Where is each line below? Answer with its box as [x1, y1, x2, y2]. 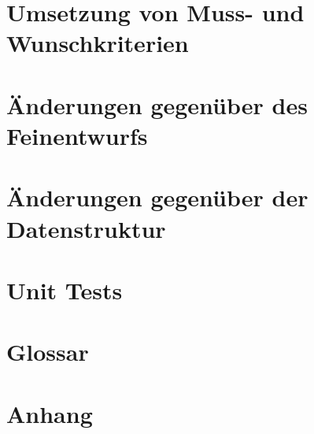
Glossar [6, 336, 89, 368]
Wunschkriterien [6, 27, 189, 59]
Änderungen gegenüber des [6, 88, 308, 121]
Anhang [6, 397, 93, 429]
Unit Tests [6, 273, 123, 306]
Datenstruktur [6, 212, 166, 244]
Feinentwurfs [6, 119, 148, 151]
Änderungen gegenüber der [6, 181, 308, 213]
